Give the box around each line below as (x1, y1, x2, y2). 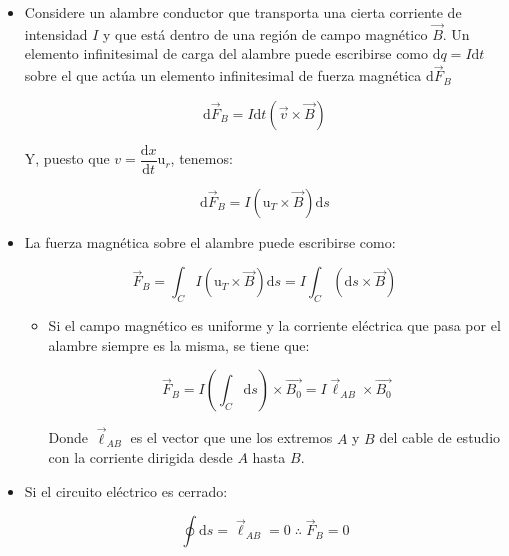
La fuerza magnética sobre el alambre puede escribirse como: (24, 231, 396, 252)
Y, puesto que (24, 148, 110, 169)
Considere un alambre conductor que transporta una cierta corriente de (24, 2, 462, 22)
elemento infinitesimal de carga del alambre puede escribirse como (24, 43, 429, 64)
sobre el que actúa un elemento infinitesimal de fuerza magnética (24, 65, 422, 86)
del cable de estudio (379, 427, 501, 448)
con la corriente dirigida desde (48, 447, 233, 468)
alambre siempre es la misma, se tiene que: (48, 334, 310, 355)
